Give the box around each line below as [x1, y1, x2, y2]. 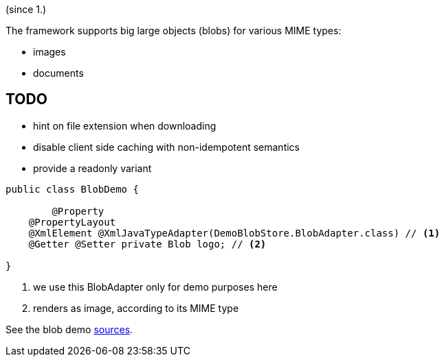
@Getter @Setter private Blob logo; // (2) [28, 238, 267, 250]
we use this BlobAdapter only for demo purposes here [33, 280, 278, 293]
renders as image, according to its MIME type [33, 302, 239, 314]
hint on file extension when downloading [33, 119, 217, 132]
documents [33, 67, 84, 79]
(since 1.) [5, 3, 47, 15]
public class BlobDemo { [5, 183, 139, 195]
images [33, 46, 66, 58]
